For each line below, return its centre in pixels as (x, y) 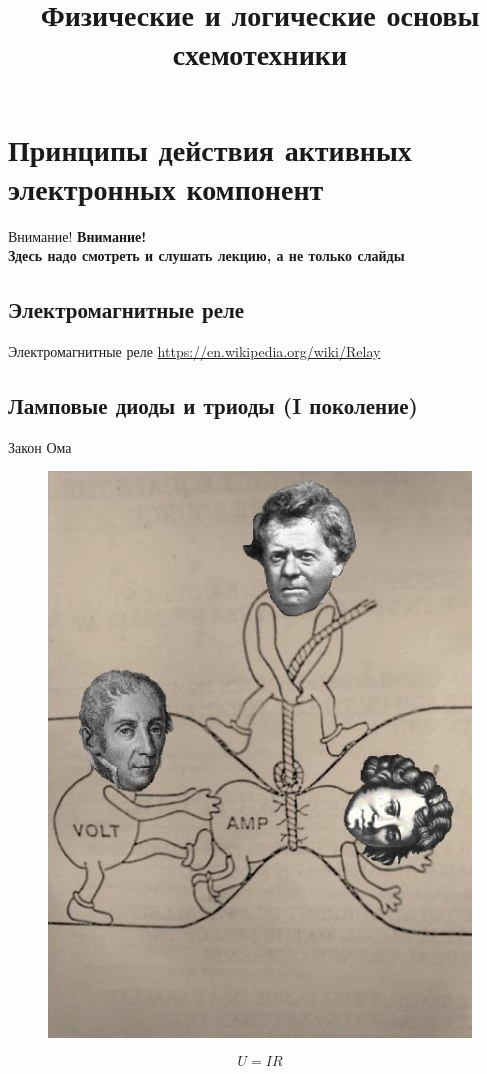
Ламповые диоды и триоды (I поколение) (213, 405)
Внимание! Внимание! (77, 235)
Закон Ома (40, 446)
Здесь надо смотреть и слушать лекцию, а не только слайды (206, 255)
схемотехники (260, 53)
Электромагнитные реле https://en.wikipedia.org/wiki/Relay (194, 351)
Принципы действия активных (210, 148)
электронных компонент (166, 187)
